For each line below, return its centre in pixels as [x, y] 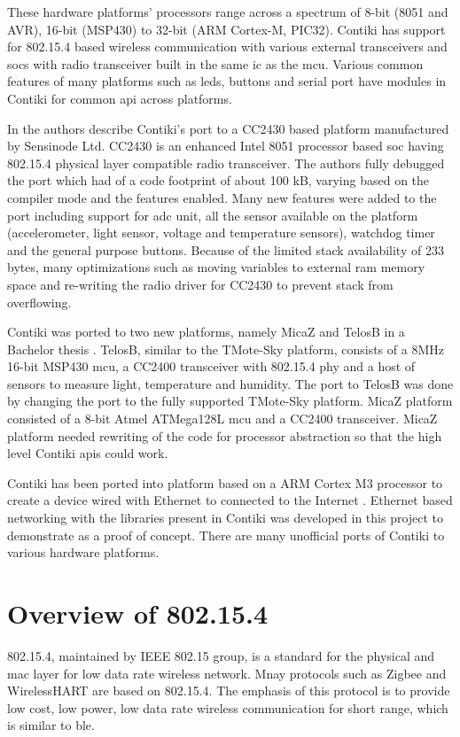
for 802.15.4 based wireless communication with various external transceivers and [227, 47]
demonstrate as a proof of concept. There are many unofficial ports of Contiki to [226, 535]
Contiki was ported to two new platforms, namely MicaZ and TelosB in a [206, 332]
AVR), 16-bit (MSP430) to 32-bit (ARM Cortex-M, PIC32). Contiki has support [226, 29]
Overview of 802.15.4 [138, 613]
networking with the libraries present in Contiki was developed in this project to [226, 518]
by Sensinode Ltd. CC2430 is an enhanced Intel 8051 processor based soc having [226, 146]
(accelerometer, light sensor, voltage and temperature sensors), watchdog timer [221, 233]
